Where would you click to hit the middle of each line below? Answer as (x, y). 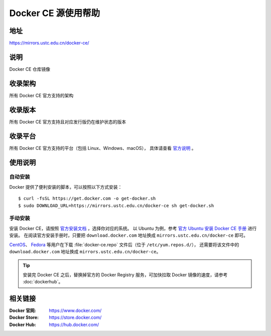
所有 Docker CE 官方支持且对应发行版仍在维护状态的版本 (68, 122)
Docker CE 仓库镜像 (30, 69)
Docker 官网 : (23, 310)
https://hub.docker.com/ (74, 324)
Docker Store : (24, 317)
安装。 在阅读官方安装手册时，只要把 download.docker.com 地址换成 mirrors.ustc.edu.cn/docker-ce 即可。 (129, 235)
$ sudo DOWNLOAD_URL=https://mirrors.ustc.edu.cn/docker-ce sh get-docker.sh (116, 205)
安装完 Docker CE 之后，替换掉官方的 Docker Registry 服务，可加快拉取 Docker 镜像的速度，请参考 (125, 275)
